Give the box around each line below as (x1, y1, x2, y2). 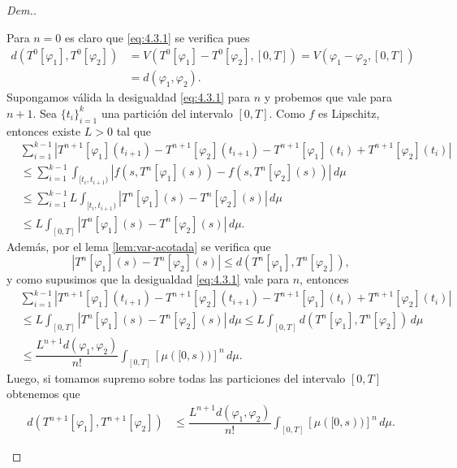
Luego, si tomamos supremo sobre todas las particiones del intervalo (6, 369, 346, 386)
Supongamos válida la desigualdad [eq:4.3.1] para (6, 89, 251, 106)
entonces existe (6, 122, 81, 139)
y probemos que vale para (264, 89, 393, 106)
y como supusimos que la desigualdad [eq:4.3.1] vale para (6, 271, 290, 288)
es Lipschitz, (318, 104, 380, 121)
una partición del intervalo (101, 104, 233, 121)
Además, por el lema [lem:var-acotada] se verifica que (6, 237, 271, 254)
